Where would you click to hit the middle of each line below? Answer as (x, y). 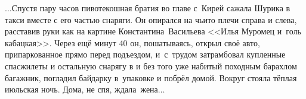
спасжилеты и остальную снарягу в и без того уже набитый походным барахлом (151, 66)
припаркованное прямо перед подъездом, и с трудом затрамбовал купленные (145, 54)
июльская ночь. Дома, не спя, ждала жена (81, 89)
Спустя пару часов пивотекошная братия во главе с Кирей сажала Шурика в (151, 8)
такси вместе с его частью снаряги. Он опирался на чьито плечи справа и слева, (151, 19)
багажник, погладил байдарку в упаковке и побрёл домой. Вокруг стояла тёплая (151, 77)
